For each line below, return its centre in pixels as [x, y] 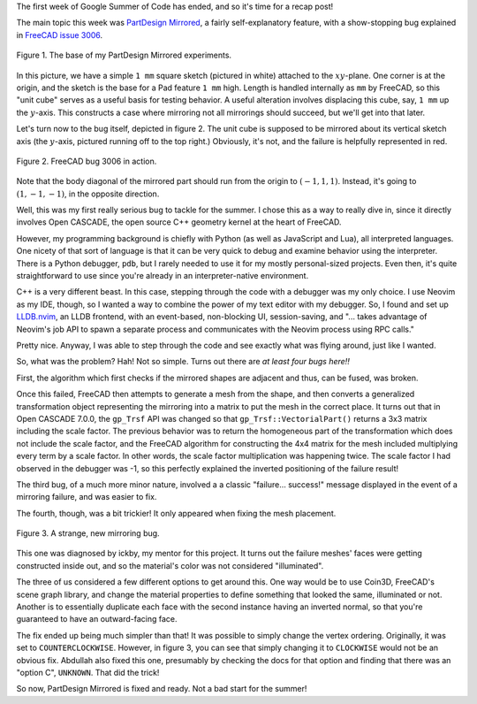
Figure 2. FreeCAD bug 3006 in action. [87, 161]
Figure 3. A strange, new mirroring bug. [88, 533]
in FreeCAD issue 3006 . [60, 34]
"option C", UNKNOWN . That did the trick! [88, 672]
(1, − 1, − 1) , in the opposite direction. [88, 194]
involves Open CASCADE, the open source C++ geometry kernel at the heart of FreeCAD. [179, 222]
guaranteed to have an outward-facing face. [97, 619]
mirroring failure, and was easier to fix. [87, 497]
